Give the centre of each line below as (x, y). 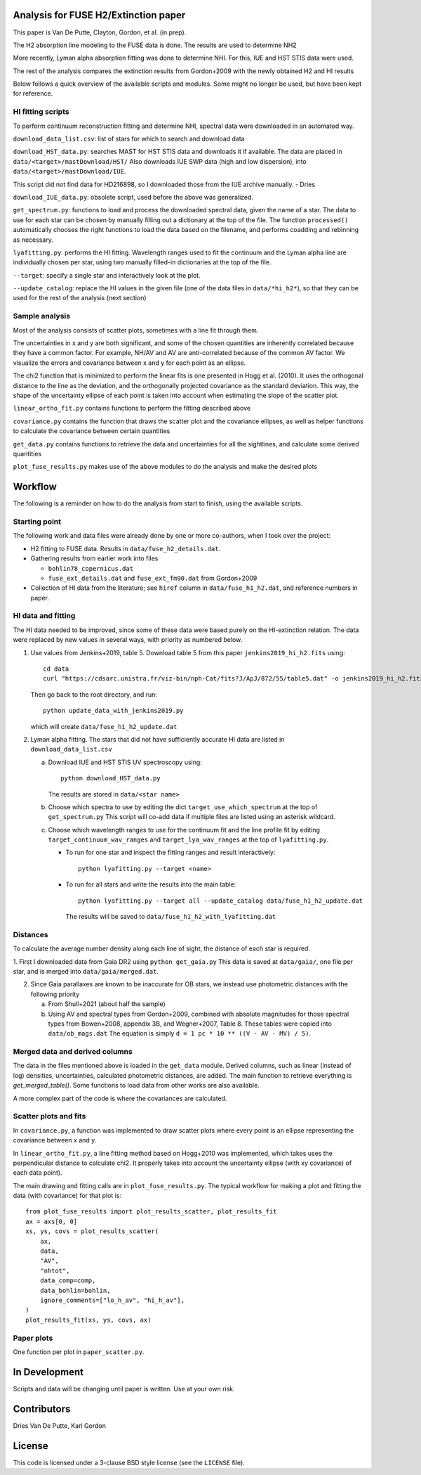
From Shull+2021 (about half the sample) (107, 1004)
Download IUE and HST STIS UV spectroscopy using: (125, 762)
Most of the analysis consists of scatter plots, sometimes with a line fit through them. (136, 330)
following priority (55, 994)
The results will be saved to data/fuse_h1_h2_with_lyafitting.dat (171, 917)
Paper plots (33, 1338)
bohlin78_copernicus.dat (91, 568)
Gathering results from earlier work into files (94, 558)
